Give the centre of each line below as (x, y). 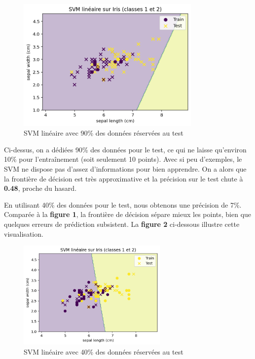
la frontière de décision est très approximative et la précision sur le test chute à (124, 178)
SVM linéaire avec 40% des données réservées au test (104, 352)
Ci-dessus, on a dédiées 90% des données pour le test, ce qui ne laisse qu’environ (125, 149)
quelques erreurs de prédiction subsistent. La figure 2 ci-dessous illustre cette (122, 224)
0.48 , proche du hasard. (40, 188)
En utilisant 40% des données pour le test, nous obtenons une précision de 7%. (123, 204)
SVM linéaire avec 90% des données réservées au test (104, 133)
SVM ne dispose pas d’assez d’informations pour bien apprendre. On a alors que (125, 169)
